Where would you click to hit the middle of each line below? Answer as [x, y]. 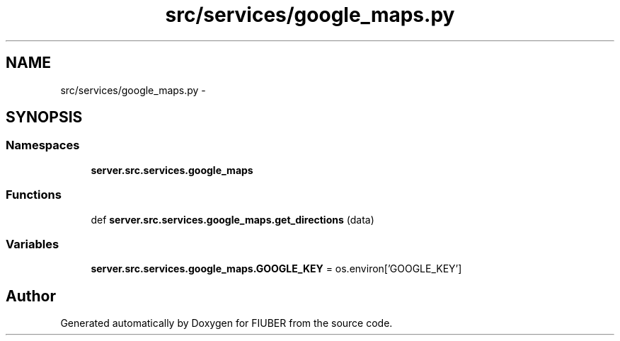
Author [31, 296]
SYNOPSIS [44, 117]
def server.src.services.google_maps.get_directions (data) [232, 219]
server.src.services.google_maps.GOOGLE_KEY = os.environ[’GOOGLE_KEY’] [276, 269]
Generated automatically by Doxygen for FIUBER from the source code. [226, 323]
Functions [34, 195]
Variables [33, 244]
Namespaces [43, 145]
